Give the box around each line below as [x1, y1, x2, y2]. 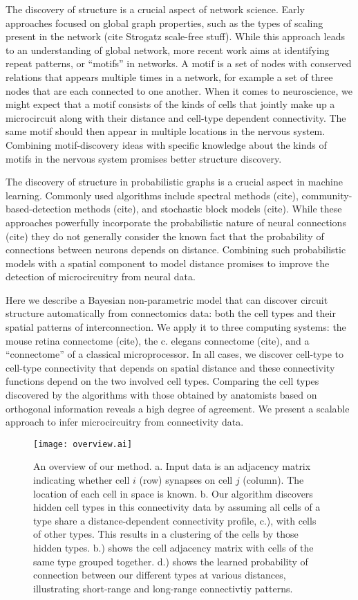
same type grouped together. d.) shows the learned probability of [33, 554, 308, 568]
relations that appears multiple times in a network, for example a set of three [6, 69, 333, 84]
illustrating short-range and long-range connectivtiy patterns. [33, 581, 293, 595]
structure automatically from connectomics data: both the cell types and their [6, 306, 336, 320]
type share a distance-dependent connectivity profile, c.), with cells [33, 513, 317, 527]
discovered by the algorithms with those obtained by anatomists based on [6, 388, 317, 402]
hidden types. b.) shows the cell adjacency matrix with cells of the [33, 540, 314, 555]
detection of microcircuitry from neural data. [6, 269, 196, 284]
